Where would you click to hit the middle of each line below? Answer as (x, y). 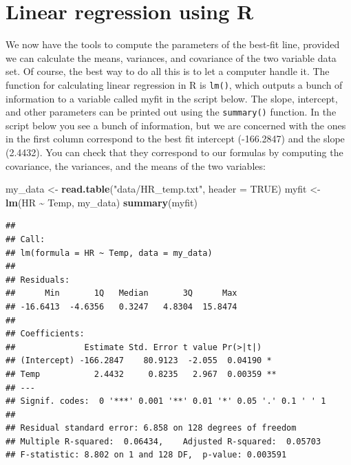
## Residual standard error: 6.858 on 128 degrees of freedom (151, 428)
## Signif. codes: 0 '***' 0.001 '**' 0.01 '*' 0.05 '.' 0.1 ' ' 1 (166, 401)
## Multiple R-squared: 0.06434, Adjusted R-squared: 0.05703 (163, 441)
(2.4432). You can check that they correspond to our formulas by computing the (174, 152)
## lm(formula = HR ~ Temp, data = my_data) (109, 253)
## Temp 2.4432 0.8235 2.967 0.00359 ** (141, 374)
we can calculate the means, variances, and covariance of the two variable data (171, 57)
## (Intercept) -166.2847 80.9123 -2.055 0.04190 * (139, 361)
